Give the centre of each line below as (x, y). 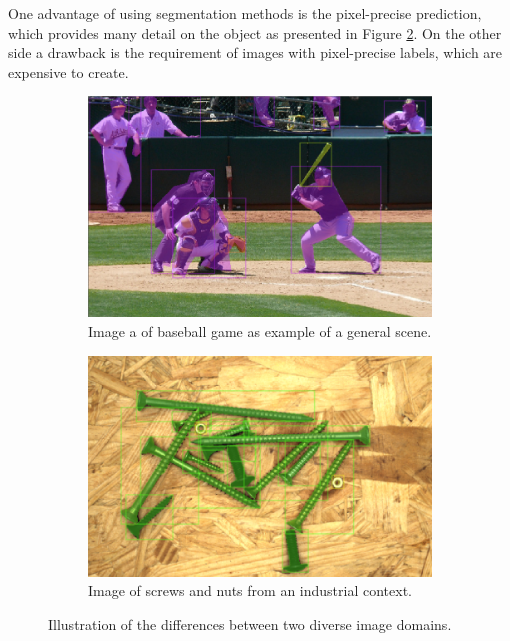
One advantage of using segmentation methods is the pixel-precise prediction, (245, 13)
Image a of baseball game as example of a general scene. (260, 330)
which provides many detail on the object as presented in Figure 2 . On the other (255, 32)
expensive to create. (68, 71)
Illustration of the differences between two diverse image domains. (250, 623)
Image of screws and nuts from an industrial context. (250, 590)
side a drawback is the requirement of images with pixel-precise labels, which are (255, 52)
